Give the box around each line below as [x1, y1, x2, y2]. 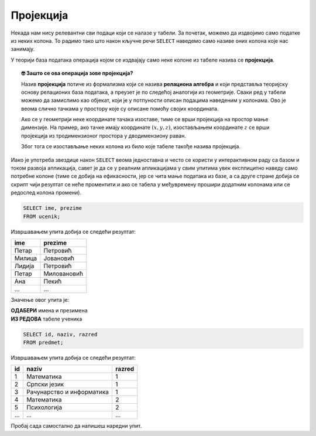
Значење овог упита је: [11, 296, 70, 303]
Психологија [26, 403, 63, 411]
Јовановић [43, 254, 75, 262]
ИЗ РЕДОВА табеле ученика [11, 315, 83, 322]
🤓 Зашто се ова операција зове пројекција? [21, 70, 133, 77]
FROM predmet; [23, 339, 64, 346]
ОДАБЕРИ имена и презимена [11, 307, 88, 314]
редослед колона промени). [11, 189, 82, 196]
